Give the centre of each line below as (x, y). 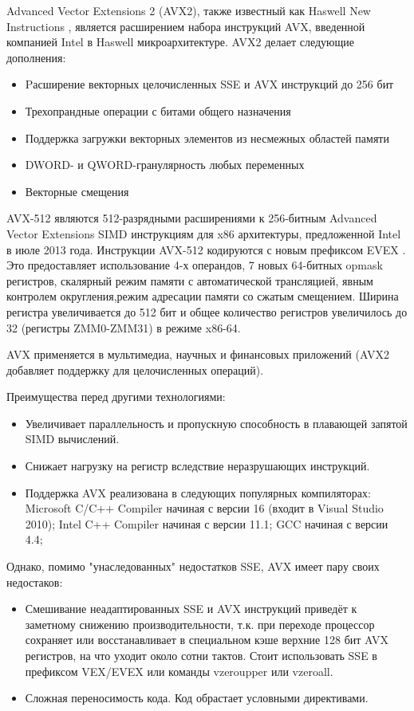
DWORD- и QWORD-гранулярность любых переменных (165, 165)
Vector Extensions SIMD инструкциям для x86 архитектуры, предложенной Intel (204, 233)
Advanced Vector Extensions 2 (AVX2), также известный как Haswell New (189, 10)
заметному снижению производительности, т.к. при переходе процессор (200, 624)
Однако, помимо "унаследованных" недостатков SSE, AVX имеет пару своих (193, 566)
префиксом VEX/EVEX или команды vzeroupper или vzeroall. (179, 671)
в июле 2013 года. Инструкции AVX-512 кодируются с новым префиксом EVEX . (206, 249)
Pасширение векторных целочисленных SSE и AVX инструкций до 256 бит (209, 84)
